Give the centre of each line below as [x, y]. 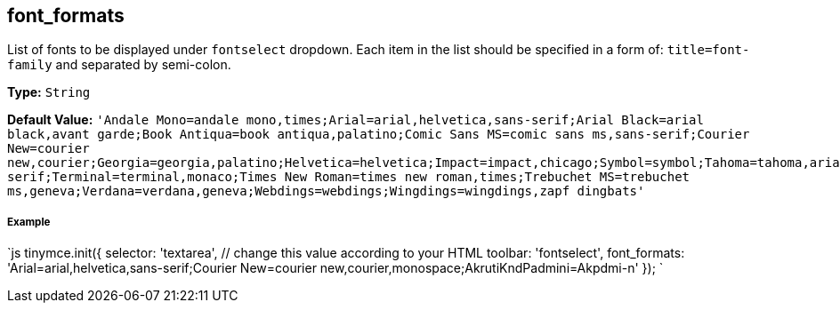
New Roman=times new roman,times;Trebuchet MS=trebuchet [487, 177]
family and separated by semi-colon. [119, 65]
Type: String [49, 92]
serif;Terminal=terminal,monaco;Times [142, 177]
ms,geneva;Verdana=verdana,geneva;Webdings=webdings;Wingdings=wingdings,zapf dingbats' [326, 191]
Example [29, 222]
